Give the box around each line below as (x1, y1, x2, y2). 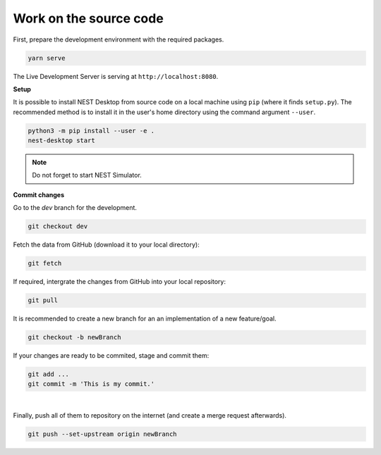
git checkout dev (28, 223, 88, 230)
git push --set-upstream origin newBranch (28, 430, 177, 438)
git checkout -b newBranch (28, 333, 121, 342)
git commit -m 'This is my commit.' (28, 380, 155, 388)
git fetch (28, 259, 62, 268)
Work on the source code (13, 11, 164, 26)
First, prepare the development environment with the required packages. (13, 35, 224, 44)
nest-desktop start (28, 137, 95, 144)
